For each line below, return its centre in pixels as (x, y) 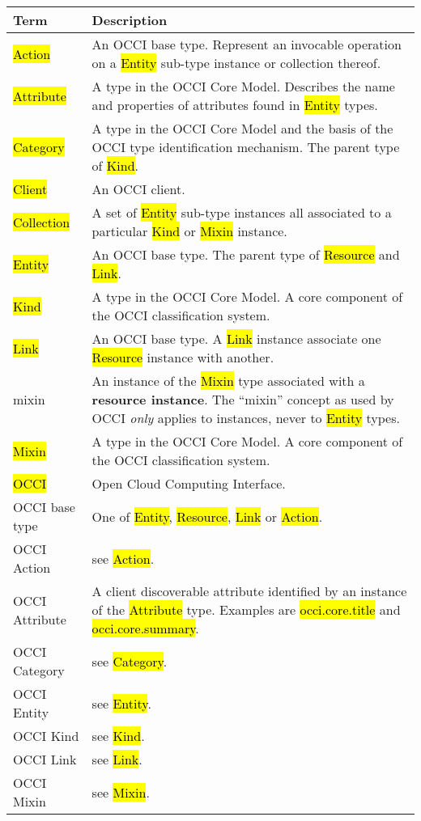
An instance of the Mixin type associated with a (228, 381)
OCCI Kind (46, 736)
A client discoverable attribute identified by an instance (249, 591)
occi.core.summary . (145, 628)
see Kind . (118, 736)
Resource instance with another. (183, 357)
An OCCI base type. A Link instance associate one (236, 339)
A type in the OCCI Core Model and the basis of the (242, 128)
